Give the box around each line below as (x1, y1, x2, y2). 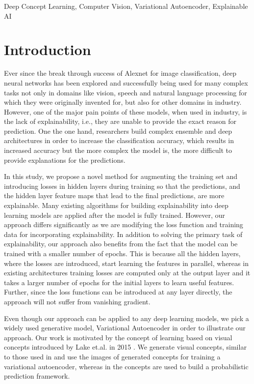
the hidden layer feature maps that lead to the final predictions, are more (4, 190, 225, 201)
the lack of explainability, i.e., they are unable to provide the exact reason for (4, 116, 236, 126)
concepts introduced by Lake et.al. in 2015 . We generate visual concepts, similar (4, 342, 247, 352)
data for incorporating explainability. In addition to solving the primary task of (4, 229, 243, 239)
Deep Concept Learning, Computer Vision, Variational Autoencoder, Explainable (4, 1, 248, 11)
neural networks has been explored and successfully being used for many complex (4, 77, 248, 88)
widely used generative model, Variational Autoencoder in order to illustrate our (4, 323, 246, 333)
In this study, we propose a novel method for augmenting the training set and (4, 171, 238, 181)
